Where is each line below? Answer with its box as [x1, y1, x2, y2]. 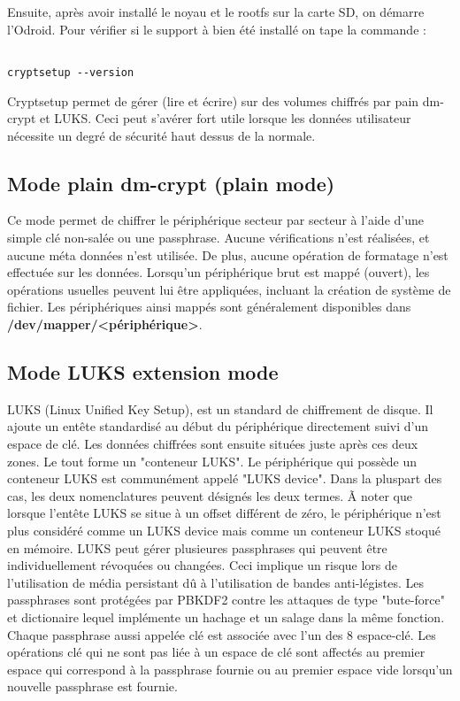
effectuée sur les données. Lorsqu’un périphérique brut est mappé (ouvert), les [7, 263, 430, 281]
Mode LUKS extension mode [7, 358, 279, 386]
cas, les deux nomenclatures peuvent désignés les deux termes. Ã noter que [7, 486, 412, 505]
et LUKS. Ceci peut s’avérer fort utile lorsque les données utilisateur [39, 109, 411, 127]
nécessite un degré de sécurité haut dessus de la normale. [7, 126, 316, 144]
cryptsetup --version [7, 65, 134, 79]
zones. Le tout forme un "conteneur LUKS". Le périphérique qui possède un [7, 451, 417, 470]
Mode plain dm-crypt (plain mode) [7, 169, 335, 196]
